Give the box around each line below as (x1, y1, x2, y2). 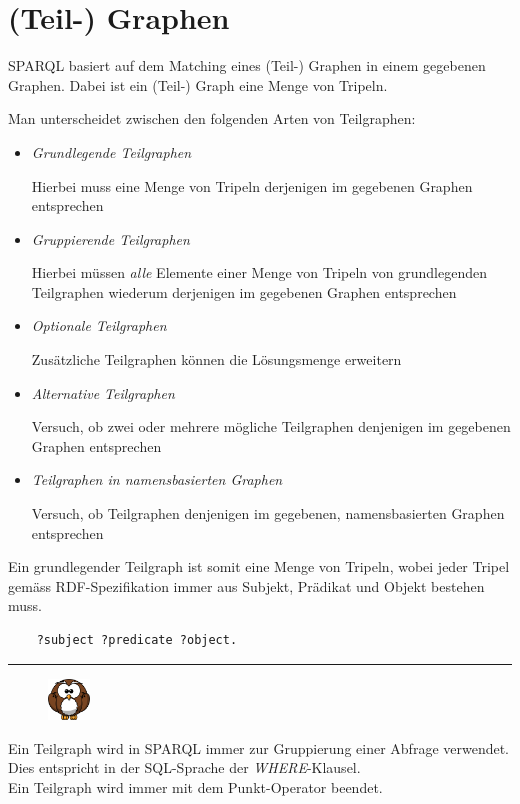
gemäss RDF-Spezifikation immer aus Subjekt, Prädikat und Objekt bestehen (8, 575, 485, 596)
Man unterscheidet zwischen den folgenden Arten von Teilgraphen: (8, 108, 416, 129)
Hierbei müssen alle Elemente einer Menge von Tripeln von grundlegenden (31, 262, 487, 283)
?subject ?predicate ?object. (36, 633, 238, 647)
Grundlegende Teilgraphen (31, 141, 192, 162)
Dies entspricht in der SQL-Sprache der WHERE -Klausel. (8, 757, 361, 778)
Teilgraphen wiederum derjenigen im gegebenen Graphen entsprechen (31, 281, 457, 302)
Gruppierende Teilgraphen (31, 228, 190, 249)
